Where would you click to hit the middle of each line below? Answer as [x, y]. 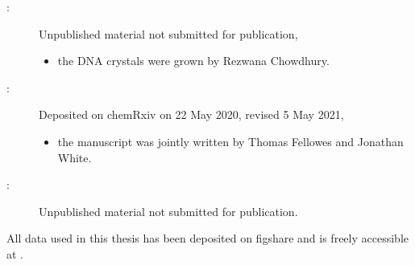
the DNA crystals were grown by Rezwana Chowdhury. [193, 61]
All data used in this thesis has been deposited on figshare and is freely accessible [207, 238]
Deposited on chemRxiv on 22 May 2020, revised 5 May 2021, [191, 114]
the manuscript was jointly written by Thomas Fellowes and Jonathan [230, 141]
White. [75, 157]
